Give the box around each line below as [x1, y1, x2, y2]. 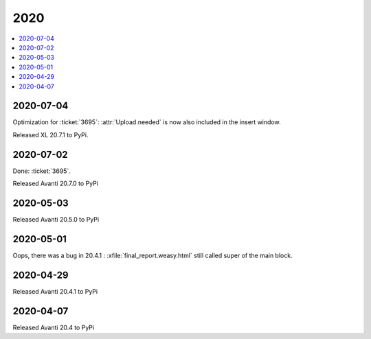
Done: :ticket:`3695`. [12, 167, 71, 175]
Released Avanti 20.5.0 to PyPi [12, 215, 100, 223]
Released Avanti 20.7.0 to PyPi [12, 179, 99, 188]
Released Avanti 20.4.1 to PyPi [12, 287, 98, 295]
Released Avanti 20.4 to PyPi [12, 323, 95, 331]
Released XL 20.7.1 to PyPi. [12, 130, 89, 139]
